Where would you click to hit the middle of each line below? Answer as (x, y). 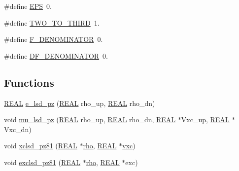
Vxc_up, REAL (205, 120)
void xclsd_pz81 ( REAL (41, 146)
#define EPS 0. (28, 6)
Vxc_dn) (18, 129)
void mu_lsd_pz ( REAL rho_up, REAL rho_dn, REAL (90, 120)
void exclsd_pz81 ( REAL (42, 162)
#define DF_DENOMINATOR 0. (56, 55)
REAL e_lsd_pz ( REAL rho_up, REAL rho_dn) (80, 103)
